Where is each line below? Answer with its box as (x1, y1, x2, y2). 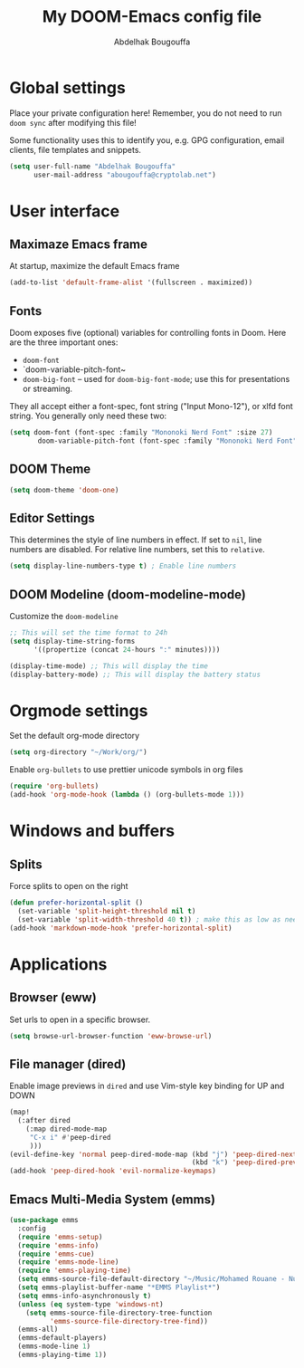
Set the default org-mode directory (9, 731, 140, 741)
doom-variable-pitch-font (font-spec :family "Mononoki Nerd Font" (37, 436, 298, 445)
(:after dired (17, 1116, 71, 1125)
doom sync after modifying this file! (9, 117, 138, 128)
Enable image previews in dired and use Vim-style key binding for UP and (9, 1080, 285, 1092)
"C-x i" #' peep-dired (29, 1133, 111, 1142)
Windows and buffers (9, 821, 175, 841)
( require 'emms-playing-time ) (17, 1266, 131, 1276)
